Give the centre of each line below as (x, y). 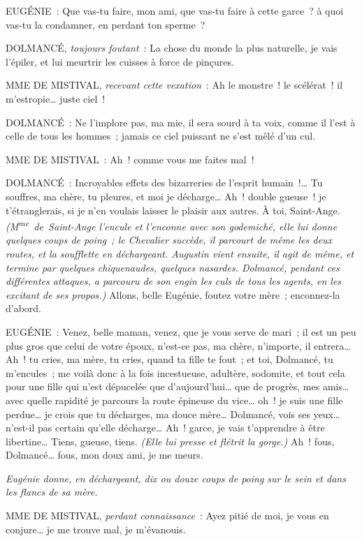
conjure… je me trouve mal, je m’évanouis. (96, 529)
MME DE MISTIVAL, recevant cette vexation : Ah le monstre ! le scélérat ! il (174, 85)
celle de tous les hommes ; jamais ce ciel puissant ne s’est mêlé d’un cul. (161, 136)
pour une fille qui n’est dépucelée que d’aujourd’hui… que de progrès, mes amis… (178, 386)
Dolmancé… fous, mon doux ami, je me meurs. (104, 455)
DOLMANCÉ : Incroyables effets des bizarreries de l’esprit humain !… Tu (164, 183)
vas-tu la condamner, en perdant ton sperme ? (106, 24)
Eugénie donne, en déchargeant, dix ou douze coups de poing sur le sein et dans (176, 478)
